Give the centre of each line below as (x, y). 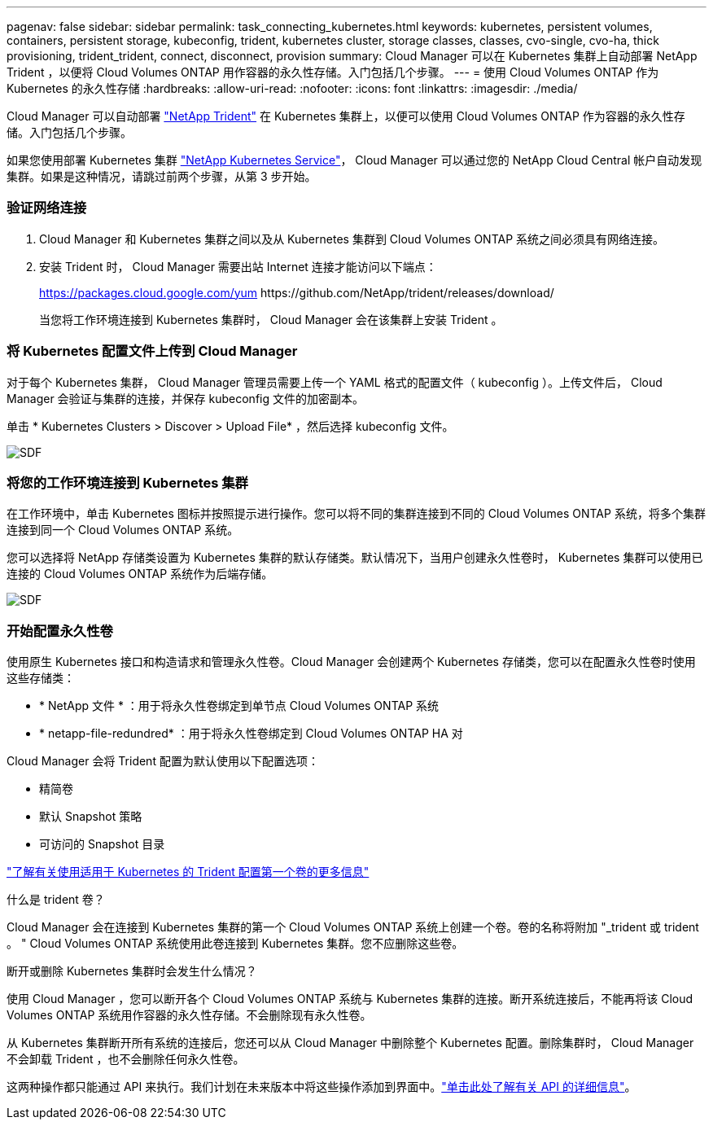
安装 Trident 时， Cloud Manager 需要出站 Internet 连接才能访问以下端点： (238, 266)
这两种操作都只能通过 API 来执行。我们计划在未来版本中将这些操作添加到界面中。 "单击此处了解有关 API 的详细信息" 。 (322, 1087)
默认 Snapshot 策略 (91, 816)
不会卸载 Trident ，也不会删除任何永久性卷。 (126, 1059)
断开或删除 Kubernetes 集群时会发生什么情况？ (132, 971)
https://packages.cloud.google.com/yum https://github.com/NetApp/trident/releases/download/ (297, 292)
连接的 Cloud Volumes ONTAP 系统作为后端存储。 (140, 574)
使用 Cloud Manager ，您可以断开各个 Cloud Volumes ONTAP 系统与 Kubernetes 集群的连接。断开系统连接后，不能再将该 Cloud (350, 999)
